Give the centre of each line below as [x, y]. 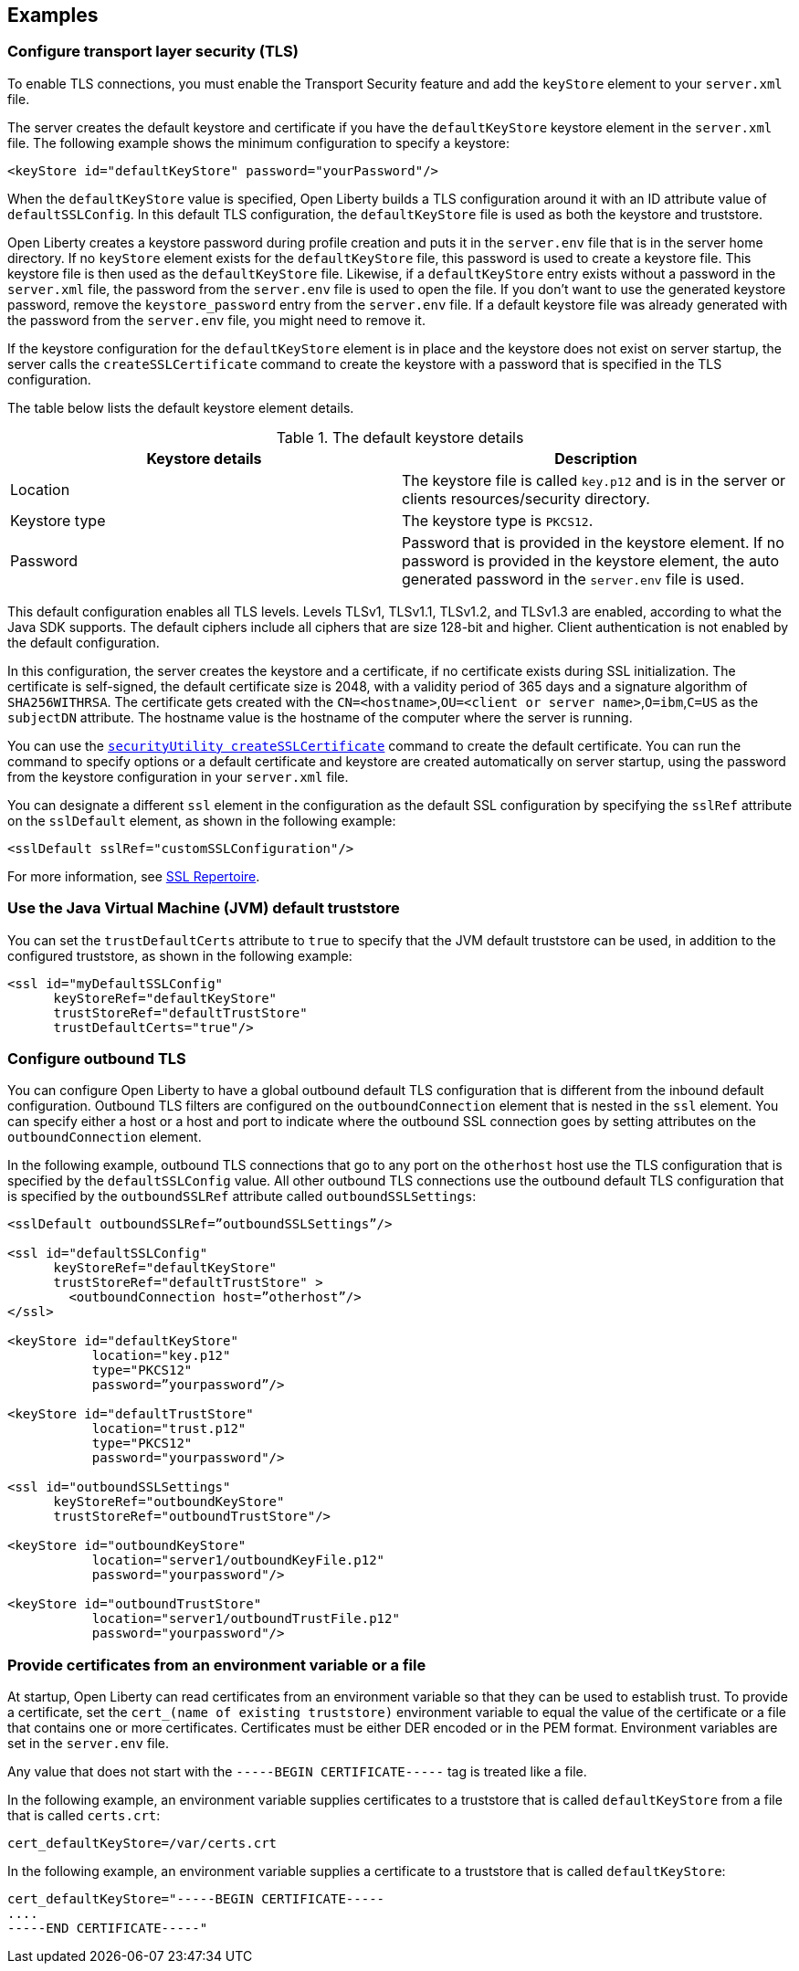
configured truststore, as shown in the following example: [180, 955]
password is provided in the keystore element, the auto [591, 560]
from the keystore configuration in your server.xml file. [178, 776]
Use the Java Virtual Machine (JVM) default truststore [204, 908]
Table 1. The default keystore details [400, 437]
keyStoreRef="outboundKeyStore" [169, 1502]
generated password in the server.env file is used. [573, 579]
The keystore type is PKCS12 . [498, 520]
